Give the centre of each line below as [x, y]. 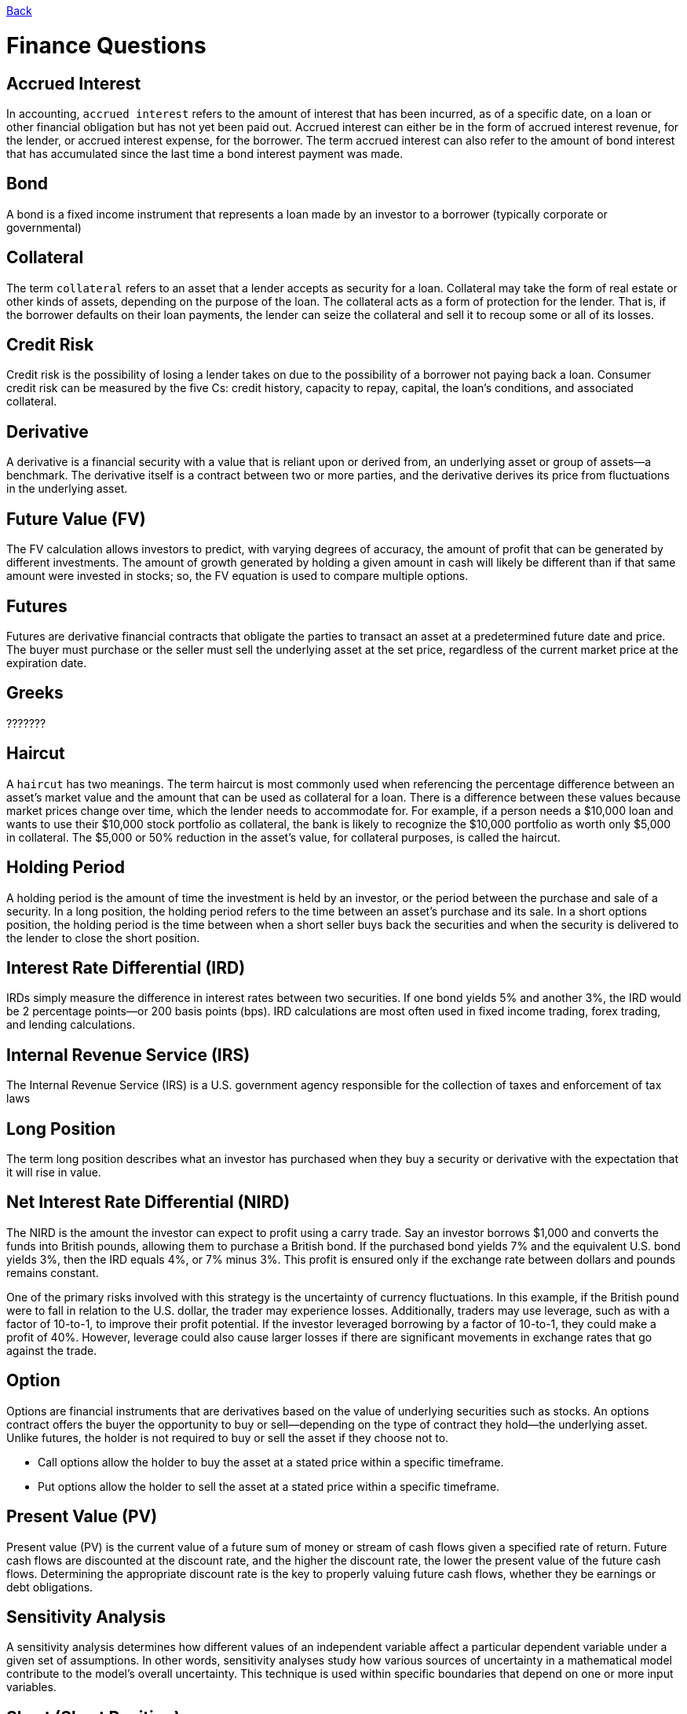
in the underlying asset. [67, 489]
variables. [31, 1687]
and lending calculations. [71, 1025]
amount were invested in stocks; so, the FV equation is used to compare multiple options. [238, 576]
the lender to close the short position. [103, 938]
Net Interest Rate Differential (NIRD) [148, 1202]
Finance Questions [106, 45]
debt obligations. [50, 1587]
